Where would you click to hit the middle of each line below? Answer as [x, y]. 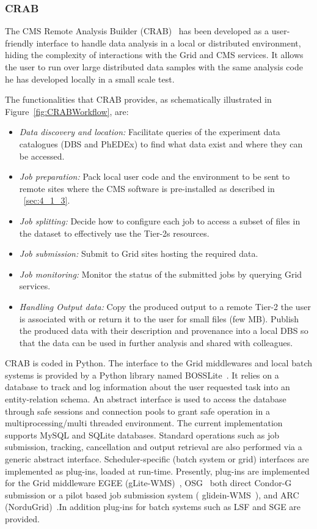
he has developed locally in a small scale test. [90, 79]
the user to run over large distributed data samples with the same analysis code [154, 67]
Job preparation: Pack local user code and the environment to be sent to [155, 176]
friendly [19, 43]
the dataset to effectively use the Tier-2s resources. [114, 233]
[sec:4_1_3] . [47, 200]
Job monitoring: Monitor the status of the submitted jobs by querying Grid [161, 274]
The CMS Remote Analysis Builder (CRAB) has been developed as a [137, 31]
